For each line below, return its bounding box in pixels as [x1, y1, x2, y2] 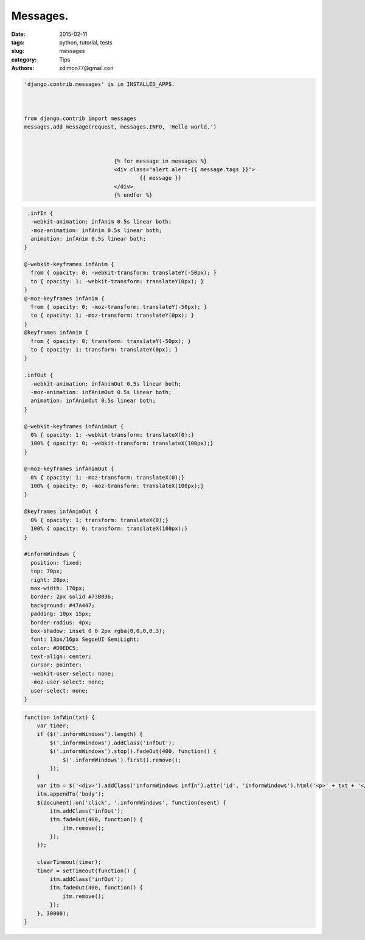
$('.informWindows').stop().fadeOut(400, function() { [49, 748, 217, 755]
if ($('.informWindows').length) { [36, 731, 143, 738]
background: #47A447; [30, 602, 96, 609]
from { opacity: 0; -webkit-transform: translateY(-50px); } [30, 269, 217, 277]
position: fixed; [30, 559, 82, 566]
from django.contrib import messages [24, 115, 137, 122]
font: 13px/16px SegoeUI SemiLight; [30, 636, 140, 643]
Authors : [11, 65, 35, 72]
